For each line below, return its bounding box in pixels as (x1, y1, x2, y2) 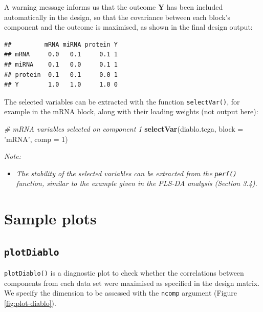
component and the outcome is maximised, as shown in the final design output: (4, 22, 253, 32)
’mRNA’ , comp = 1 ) (4, 133, 68, 144)
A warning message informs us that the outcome (4, 2, 156, 12)
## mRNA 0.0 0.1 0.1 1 (4, 51, 118, 58)
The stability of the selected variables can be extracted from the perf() (16, 168, 237, 178)
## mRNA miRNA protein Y (4, 40, 118, 48)
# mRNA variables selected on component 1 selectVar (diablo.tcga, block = (4, 123, 244, 134)
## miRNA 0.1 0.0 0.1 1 (4, 60, 118, 68)
